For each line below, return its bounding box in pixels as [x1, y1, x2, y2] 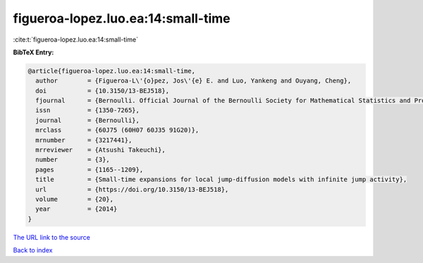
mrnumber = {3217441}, [35, 136, 133, 144]
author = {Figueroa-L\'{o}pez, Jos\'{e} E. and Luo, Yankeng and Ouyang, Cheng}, [35, 77, 352, 85]
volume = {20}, [35, 195, 114, 203]
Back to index [13, 246, 53, 255]
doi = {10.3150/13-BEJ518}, [35, 87, 169, 94]
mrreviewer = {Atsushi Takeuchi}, [35, 146, 166, 154]
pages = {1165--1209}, [35, 166, 144, 173]
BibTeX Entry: [13, 48, 54, 56]
